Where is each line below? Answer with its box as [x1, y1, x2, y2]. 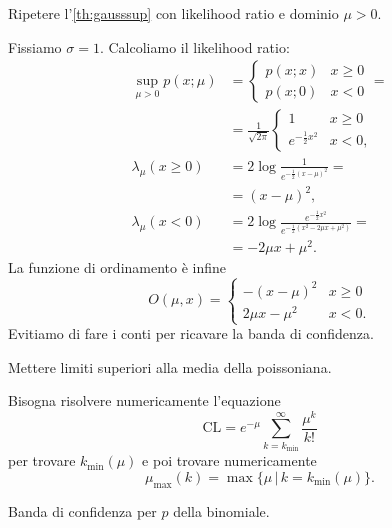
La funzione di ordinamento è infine [8, 257, 227, 278]
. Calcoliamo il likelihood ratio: [99, 36, 290, 57]
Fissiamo [8, 36, 62, 57]
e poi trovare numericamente [142, 450, 317, 471]
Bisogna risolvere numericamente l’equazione [8, 390, 281, 411]
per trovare [8, 450, 76, 471]
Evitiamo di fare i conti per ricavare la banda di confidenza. [8, 323, 374, 344]
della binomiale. [173, 500, 270, 521]
